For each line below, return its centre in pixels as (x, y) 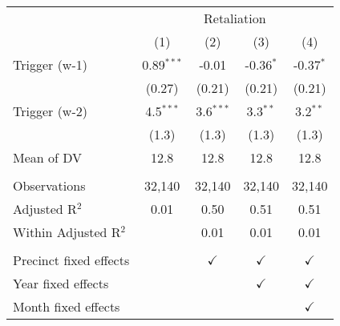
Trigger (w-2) (50, 111)
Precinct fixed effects (71, 260)
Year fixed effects (61, 283)
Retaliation (235, 18)
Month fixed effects (67, 306)
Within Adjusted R (67, 232)
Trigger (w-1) (50, 64)
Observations (49, 185)
